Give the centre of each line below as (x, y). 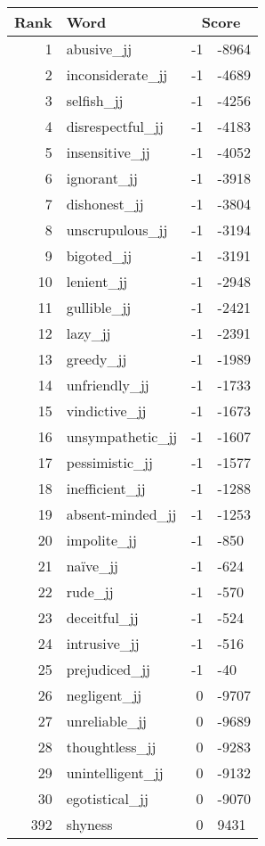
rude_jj (90, 591)
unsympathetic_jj (122, 436)
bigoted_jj (99, 255)
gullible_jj (99, 307)
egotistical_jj (107, 798)
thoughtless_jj (111, 747)
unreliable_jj (107, 721)
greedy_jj (96, 359)
